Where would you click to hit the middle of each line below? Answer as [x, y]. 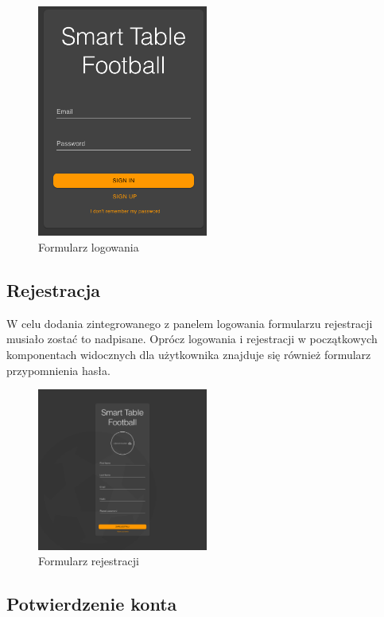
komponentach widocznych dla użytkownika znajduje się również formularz [189, 354]
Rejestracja [54, 289]
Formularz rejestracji [89, 561]
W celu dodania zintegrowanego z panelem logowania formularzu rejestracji [190, 323]
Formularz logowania [89, 246]
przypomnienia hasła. [58, 370]
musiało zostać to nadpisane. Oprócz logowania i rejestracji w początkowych [192, 339]
